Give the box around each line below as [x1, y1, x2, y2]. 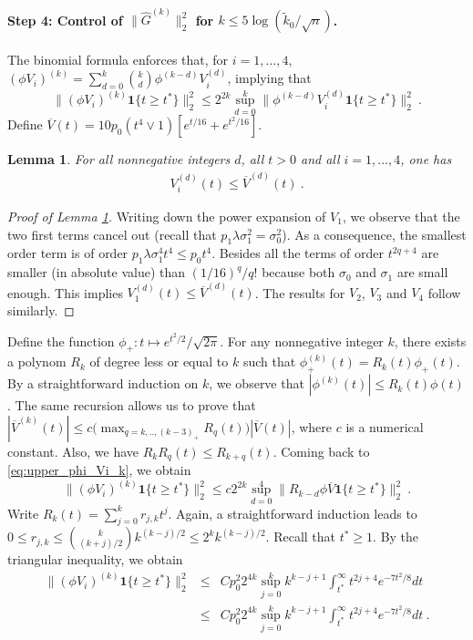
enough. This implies [7, 283, 123, 302]
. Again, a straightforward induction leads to [168, 503, 417, 522]
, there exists [394, 331, 467, 350]
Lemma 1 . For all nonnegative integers [7, 150, 231, 169]
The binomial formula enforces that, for [7, 49, 229, 68]
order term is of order [7, 243, 129, 263]
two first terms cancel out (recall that [7, 224, 217, 243]
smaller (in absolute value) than [7, 263, 186, 282]
